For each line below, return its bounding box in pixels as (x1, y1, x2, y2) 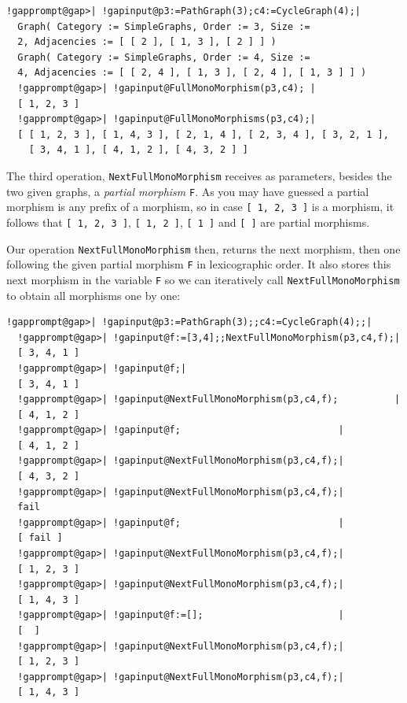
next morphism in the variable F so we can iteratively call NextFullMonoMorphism (6, 271, 400, 287)
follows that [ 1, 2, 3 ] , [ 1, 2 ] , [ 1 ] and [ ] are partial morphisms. (6, 213, 370, 230)
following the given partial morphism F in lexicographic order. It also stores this (6, 256, 391, 272)
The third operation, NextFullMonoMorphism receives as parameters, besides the (6, 167, 392, 183)
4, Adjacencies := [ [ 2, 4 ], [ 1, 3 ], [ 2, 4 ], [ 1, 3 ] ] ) (17, 67, 367, 79)
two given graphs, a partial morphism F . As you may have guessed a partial (6, 183, 369, 199)
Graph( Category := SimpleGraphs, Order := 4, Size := (17, 51, 310, 63)
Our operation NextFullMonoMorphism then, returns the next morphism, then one (6, 240, 401, 257)
